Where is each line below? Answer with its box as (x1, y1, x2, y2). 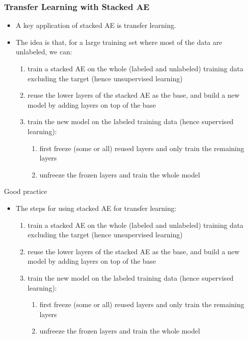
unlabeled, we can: (15, 46, 72, 57)
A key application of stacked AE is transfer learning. (15, 20, 176, 30)
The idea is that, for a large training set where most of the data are (15, 36, 222, 47)
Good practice (4, 186, 47, 196)
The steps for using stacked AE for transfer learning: (15, 202, 177, 213)
